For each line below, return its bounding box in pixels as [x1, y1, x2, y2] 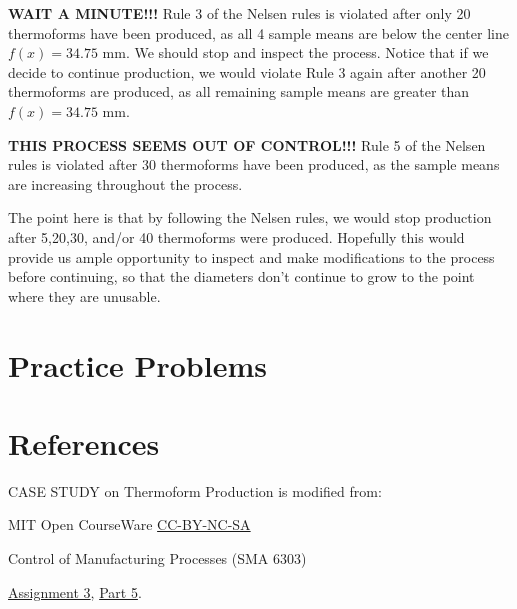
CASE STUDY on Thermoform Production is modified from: [8, 480, 382, 501]
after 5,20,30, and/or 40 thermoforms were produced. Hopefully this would [8, 226, 465, 247]
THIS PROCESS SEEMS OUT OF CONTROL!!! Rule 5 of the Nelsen [8, 134, 486, 155]
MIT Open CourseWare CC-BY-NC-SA [8, 514, 251, 535]
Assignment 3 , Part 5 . [8, 581, 142, 602]
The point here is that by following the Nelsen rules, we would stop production [8, 207, 492, 228]
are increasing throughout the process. [8, 173, 243, 194]
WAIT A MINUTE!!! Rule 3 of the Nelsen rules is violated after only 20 [8, 3, 471, 23]
